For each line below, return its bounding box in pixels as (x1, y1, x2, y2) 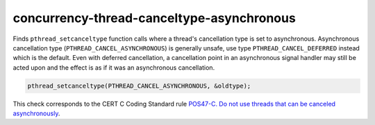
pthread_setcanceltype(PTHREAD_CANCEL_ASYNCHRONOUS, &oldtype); (27, 81, 251, 90)
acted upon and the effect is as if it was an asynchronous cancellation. (12, 63, 215, 72)
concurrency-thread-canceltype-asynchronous (12, 10, 297, 26)
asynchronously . (12, 109, 60, 117)
